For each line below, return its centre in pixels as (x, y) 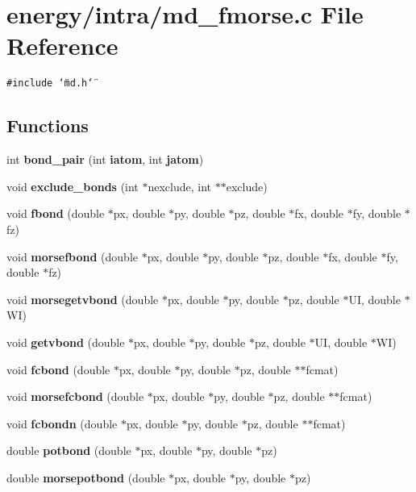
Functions (48, 125)
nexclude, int (180, 186)
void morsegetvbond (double (83, 299)
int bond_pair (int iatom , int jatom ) (105, 159)
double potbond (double (69, 450)
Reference (62, 46)
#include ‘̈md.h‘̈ (50, 83)
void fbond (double (56, 213)
